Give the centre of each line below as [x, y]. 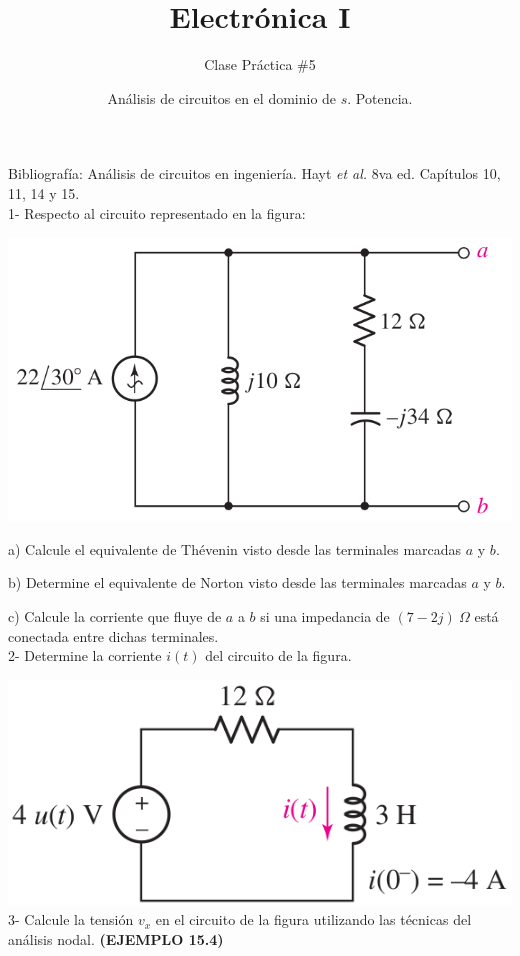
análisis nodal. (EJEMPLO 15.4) [116, 938]
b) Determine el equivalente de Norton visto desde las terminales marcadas [237, 582]
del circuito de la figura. [278, 655]
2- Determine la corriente [85, 655]
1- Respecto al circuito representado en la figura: [157, 212]
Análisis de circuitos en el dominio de [222, 97]
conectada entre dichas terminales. [113, 635]
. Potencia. [380, 97]
